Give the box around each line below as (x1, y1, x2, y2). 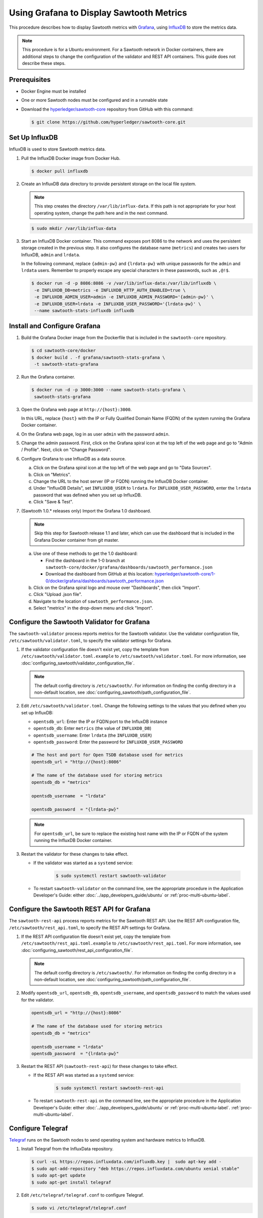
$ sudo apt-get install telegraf (31, 1180, 112, 1185)
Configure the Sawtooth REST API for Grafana (9, 905, 150, 913)
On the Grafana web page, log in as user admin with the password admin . (21, 431, 170, 437)
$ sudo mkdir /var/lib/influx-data (31, 226, 116, 231)
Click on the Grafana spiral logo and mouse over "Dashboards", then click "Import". (33, 585, 201, 590)
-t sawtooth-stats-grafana (34, 362, 98, 367)
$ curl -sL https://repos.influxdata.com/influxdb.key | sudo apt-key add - (31, 1159, 222, 1164)
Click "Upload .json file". (33, 591, 82, 597)
